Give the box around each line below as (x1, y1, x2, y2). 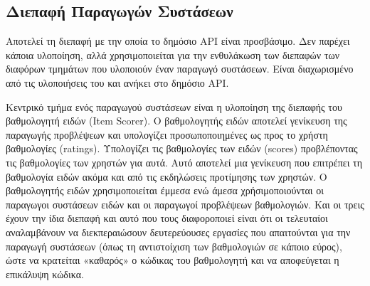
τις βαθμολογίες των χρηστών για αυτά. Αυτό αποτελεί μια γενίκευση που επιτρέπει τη (6, 154, 363, 169)
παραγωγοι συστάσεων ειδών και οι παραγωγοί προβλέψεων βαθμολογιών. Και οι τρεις (6, 196, 364, 211)
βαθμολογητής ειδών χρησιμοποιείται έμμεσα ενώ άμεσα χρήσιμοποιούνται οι (6, 183, 324, 198)
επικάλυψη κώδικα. (6, 266, 84, 281)
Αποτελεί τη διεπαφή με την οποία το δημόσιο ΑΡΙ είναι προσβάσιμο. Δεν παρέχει (6, 33, 350, 48)
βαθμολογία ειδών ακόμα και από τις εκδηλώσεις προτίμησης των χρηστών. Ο (6, 169, 327, 184)
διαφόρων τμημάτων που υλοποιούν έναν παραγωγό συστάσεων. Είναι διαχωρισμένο (6, 61, 354, 76)
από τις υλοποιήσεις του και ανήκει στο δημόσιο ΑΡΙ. (6, 75, 229, 90)
